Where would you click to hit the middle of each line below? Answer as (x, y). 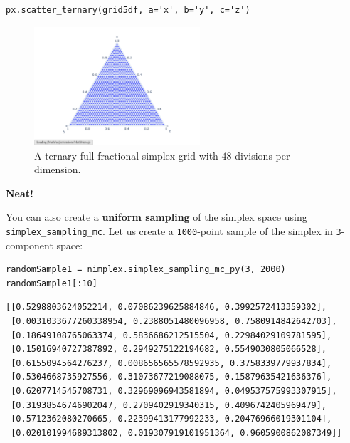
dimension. (58, 169)
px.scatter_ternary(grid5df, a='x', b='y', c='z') (128, 10)
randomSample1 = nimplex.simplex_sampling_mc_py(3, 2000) (146, 270)
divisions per (262, 155)
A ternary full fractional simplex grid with (126, 155)
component (30, 245)
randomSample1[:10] (52, 283)
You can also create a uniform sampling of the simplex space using (157, 217)
